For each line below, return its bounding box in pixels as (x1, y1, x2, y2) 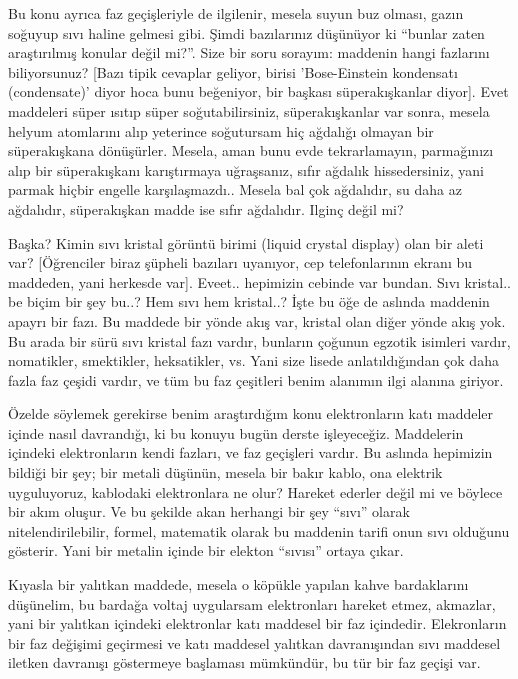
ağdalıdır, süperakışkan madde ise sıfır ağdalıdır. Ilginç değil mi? (8, 198, 404, 219)
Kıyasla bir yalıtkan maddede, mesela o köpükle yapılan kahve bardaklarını (8, 574, 469, 595)
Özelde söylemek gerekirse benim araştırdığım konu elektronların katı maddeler (8, 403, 494, 424)
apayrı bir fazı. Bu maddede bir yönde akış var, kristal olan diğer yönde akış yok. (8, 310, 506, 331)
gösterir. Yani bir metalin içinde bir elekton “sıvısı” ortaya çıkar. (8, 540, 404, 561)
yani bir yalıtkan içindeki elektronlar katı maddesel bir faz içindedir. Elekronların (8, 613, 507, 634)
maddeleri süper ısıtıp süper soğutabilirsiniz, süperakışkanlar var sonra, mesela (8, 100, 490, 121)
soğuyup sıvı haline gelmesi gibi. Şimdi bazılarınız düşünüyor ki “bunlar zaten (8, 22, 485, 43)
